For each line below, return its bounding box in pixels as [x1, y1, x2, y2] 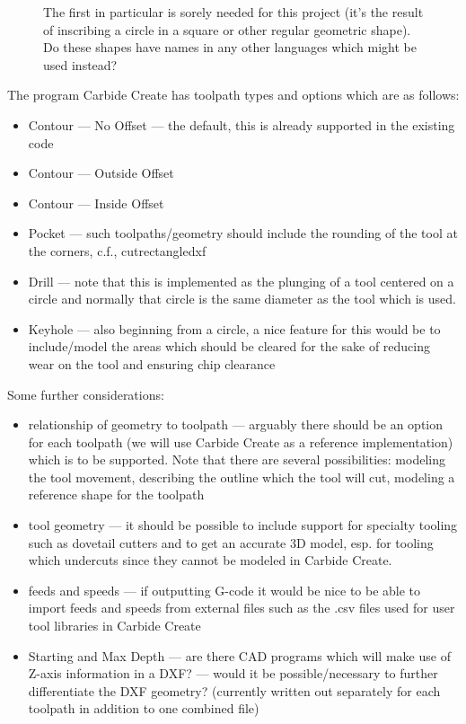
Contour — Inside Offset [28, 193, 164, 212]
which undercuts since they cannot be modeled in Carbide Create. [28, 551, 392, 569]
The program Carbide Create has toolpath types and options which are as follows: [7, 85, 460, 104]
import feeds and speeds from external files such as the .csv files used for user [28, 598, 455, 617]
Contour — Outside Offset [28, 163, 174, 182]
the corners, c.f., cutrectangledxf [28, 241, 207, 260]
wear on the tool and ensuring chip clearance [28, 354, 276, 373]
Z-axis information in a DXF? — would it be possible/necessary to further [28, 664, 438, 683]
